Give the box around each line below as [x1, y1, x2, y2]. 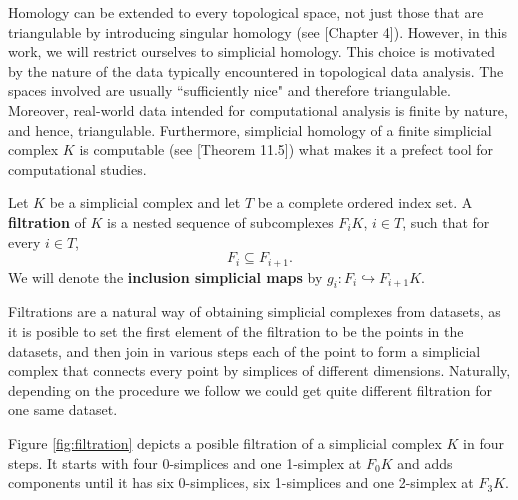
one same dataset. [8, 399, 118, 420]
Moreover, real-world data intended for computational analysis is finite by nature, [8, 99, 508, 120]
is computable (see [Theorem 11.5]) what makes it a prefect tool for [79, 139, 494, 160]
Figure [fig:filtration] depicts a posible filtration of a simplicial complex [8, 432, 442, 453]
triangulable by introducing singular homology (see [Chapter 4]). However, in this [8, 21, 508, 42]
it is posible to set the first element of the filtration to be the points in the [8, 320, 464, 341]
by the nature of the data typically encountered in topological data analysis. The [8, 60, 504, 81]
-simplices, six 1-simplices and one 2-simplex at [185, 472, 474, 493]
